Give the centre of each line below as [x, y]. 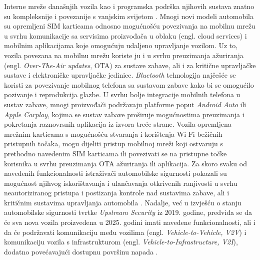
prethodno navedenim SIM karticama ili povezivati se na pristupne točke [115, 153]
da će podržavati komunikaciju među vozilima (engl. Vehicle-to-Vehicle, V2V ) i [125, 232]
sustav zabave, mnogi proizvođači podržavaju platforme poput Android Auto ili [125, 104]
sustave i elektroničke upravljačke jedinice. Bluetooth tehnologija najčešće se [120, 75]
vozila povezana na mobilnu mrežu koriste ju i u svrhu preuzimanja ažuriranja [124, 55]
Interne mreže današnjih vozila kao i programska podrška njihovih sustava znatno [129, 6]
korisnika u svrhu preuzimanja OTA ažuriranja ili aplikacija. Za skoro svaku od [125, 163]
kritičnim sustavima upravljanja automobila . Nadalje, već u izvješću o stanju [123, 202]
